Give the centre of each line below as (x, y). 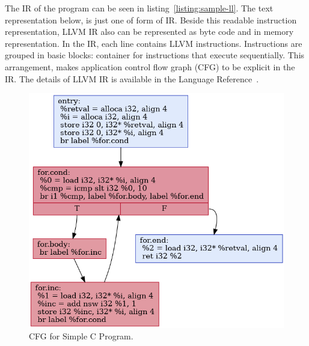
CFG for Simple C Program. (81, 336)
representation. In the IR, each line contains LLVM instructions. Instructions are (154, 43)
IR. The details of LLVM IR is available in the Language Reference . (132, 78)
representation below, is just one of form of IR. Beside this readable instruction (151, 20)
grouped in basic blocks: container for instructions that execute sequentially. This (155, 55)
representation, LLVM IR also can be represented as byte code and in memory (149, 32)
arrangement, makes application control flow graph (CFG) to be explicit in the (150, 66)
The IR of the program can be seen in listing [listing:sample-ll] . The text (139, 8)
